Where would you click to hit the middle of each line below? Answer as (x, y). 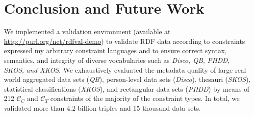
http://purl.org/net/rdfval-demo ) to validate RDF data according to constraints (125, 41)
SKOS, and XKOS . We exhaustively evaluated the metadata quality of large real (125, 69)
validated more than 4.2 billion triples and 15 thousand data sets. (102, 107)
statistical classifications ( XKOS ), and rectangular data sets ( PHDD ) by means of (127, 88)
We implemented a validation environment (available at (87, 31)
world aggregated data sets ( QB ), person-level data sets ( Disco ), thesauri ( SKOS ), (127, 79)
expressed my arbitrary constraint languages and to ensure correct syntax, (115, 50)
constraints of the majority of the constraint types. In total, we (145, 98)
